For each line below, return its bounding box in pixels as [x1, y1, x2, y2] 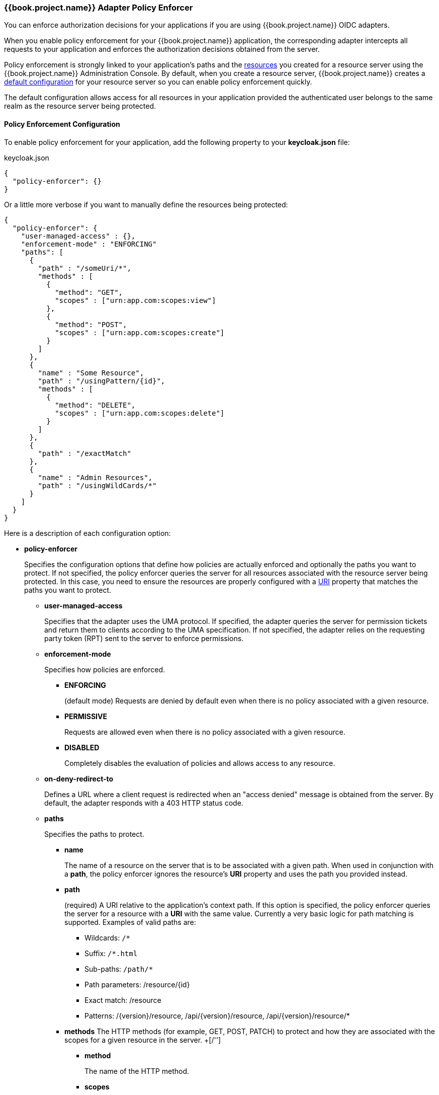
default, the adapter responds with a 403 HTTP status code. [44, 798, 243, 807]
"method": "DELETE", [55, 401, 136, 409]
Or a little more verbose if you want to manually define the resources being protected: [4, 200, 288, 209]
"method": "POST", [55, 320, 127, 329]
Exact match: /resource [84, 995, 161, 1004]
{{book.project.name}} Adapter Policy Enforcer [4, 3, 193, 13]
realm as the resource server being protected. [4, 102, 156, 111]
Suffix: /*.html [84, 949, 138, 958]
